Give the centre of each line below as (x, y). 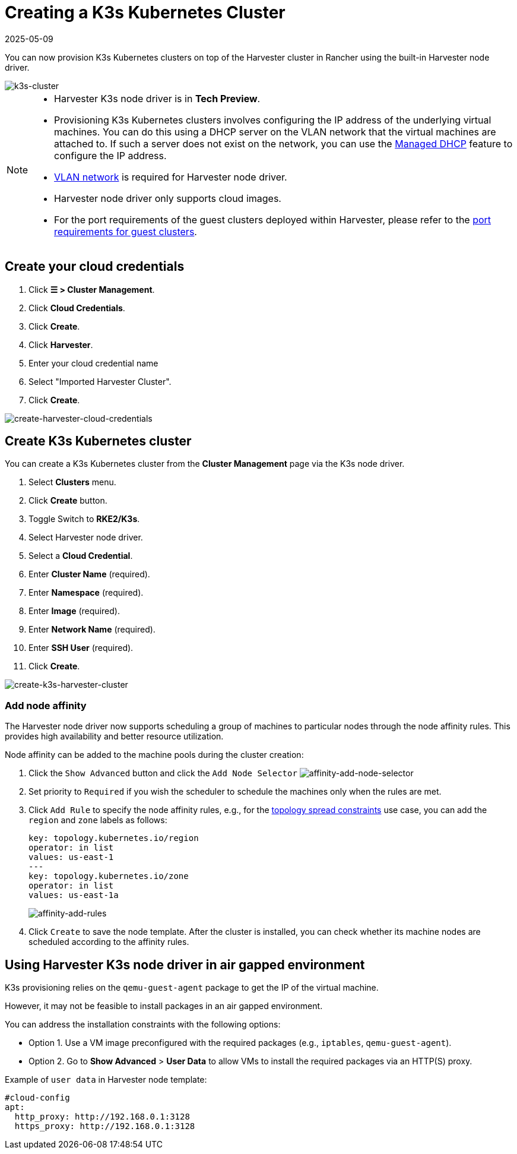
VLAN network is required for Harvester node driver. (171, 177)
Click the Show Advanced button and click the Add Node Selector (163, 773)
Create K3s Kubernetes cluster (98, 441)
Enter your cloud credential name (93, 363)
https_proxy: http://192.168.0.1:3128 (105, 1126)
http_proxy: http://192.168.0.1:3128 (102, 1117)
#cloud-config (37, 1098)
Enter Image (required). (74, 611)
